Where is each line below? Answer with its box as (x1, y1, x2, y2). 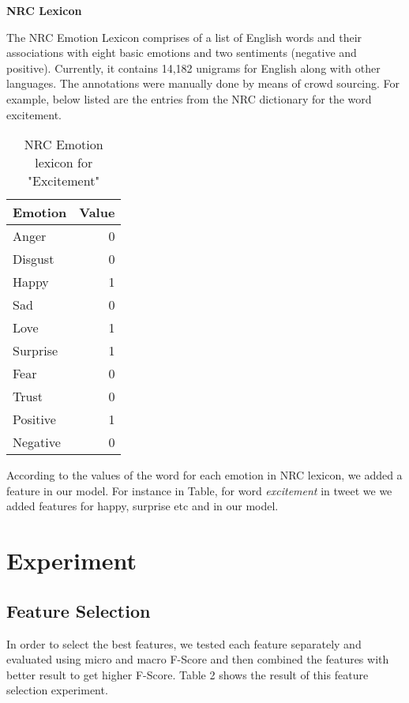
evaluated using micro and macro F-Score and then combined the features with (6, 651, 389, 667)
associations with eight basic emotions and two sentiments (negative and (6, 44, 357, 61)
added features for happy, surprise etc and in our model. (6, 498, 279, 514)
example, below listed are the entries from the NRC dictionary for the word (6, 90, 372, 107)
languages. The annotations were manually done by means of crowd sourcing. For (6, 75, 400, 92)
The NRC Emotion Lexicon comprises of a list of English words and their (6, 28, 362, 45)
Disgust (13, 250, 54, 269)
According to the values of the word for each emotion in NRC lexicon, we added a (6, 467, 403, 483)
